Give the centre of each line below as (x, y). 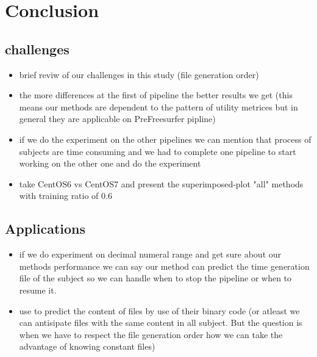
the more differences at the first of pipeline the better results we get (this (156, 95)
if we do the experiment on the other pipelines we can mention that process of (165, 139)
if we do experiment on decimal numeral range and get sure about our (150, 254)
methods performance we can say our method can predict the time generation (164, 266)
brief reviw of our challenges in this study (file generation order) (139, 74)
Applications (45, 229)
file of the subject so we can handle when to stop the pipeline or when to (155, 278)
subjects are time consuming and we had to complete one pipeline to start (158, 151)
